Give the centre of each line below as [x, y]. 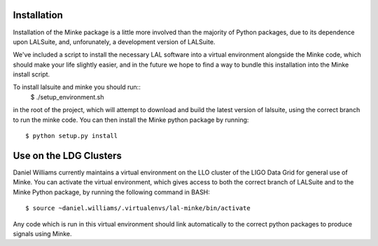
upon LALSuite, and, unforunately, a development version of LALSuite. [114, 41]
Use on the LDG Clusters [67, 155]
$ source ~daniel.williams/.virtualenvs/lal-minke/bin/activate [138, 208]
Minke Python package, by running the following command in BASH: [111, 192]
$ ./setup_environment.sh [67, 97]
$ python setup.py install [72, 136]
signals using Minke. [42, 233]
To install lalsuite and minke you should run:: [77, 87]
